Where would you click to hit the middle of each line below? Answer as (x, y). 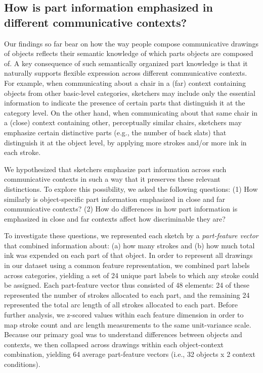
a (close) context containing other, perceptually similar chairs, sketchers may (123, 122)
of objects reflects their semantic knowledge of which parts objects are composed (129, 53)
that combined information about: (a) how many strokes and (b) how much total (129, 245)
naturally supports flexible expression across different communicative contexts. (126, 73)
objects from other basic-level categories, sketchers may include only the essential (130, 93)
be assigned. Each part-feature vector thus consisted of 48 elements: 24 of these (127, 285)
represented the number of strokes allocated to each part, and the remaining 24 (127, 295)
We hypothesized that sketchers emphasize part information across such (115, 169)
